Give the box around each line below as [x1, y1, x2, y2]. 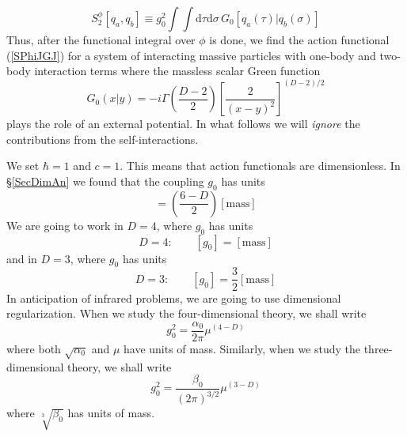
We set [6, 157, 40, 174]
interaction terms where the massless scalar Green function [34, 62, 321, 79]
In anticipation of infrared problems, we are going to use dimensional [6, 289, 341, 306]
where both [6, 340, 61, 356]
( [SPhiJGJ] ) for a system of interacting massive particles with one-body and [6, 47, 376, 63]
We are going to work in [6, 217, 124, 233]
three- [363, 340, 393, 356]
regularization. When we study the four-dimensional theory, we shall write [6, 305, 367, 322]
